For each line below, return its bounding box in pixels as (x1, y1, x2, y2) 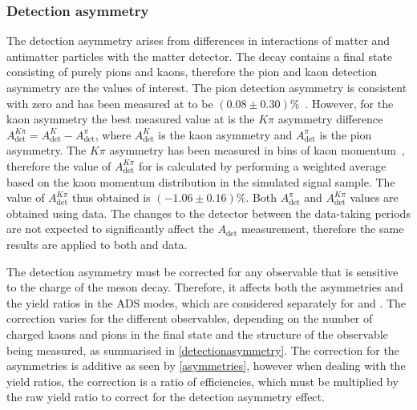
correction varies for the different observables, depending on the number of (6, 310, 373, 327)
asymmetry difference (277, 111, 383, 127)
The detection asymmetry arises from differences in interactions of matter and (6, 32, 391, 49)
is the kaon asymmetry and (158, 126, 293, 143)
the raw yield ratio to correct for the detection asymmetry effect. (6, 388, 325, 405)
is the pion (319, 126, 372, 143)
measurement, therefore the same (241, 220, 404, 237)
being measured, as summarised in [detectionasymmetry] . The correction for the (6, 341, 399, 358)
